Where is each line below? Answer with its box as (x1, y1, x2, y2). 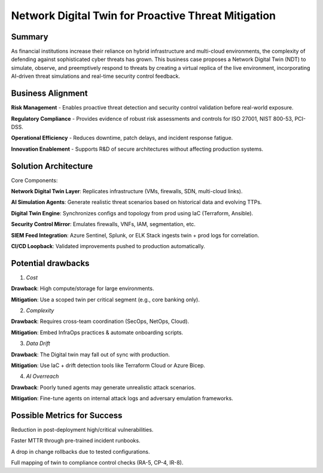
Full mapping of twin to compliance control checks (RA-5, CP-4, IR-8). (11, 459, 184, 466)
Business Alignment (11, 89, 88, 99)
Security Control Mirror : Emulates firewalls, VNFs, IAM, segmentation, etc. (11, 221, 196, 228)
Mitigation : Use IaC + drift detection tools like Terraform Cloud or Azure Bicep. (11, 362, 206, 369)
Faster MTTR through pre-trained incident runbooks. (11, 437, 141, 444)
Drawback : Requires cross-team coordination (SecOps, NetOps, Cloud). (11, 318, 190, 325)
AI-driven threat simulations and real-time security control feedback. (11, 72, 181, 80)
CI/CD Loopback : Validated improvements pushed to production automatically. (11, 242, 206, 249)
